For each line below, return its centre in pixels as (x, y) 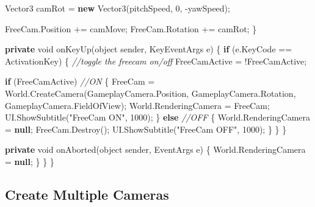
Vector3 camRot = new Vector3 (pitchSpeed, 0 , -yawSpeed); (118, 8)
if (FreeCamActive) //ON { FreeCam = (80, 81)
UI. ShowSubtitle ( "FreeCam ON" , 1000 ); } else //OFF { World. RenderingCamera (158, 117)
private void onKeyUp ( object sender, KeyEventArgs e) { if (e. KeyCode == (149, 49)
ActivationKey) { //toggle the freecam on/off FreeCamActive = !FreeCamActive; (156, 61)
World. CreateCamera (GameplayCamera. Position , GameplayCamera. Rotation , (150, 93)
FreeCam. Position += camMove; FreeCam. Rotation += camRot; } (131, 28)
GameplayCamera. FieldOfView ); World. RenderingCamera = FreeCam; (137, 105)
